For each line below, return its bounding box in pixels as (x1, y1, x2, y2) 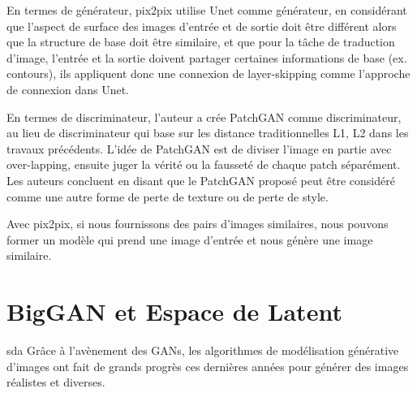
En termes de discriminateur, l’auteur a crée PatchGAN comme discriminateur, (6, 108, 402, 125)
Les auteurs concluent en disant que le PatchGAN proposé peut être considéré (6, 171, 395, 188)
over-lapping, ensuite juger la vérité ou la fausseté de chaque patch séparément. (6, 156, 401, 173)
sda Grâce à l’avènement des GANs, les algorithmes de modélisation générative (6, 342, 399, 359)
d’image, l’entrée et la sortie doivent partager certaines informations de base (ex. (6, 49, 407, 66)
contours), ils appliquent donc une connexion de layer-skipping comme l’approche (6, 65, 411, 82)
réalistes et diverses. (6, 374, 105, 391)
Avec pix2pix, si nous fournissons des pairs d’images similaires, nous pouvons (6, 215, 389, 232)
